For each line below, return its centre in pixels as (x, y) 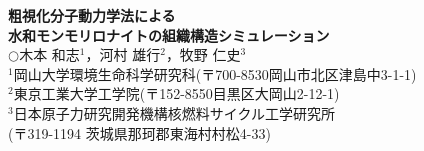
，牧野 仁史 (203, 54)
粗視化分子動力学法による (92, 15)
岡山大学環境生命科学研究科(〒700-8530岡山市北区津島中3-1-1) (215, 73)
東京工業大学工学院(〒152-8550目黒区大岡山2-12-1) (176, 93)
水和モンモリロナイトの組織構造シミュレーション (169, 34)
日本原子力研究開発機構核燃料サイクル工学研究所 (174, 112)
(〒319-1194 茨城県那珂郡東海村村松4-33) (139, 132)
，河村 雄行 (123, 54)
